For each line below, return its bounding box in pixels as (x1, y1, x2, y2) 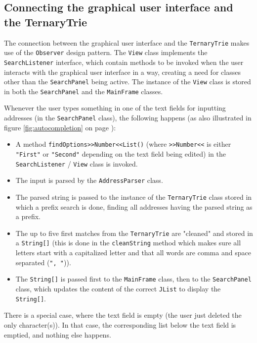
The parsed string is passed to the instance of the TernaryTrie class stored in (15, 191, 252, 202)
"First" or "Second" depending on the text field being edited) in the (15, 148, 226, 159)
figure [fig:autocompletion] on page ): (4, 122, 116, 132)
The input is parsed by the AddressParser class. (15, 175, 163, 185)
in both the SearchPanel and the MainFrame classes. (4, 86, 163, 96)
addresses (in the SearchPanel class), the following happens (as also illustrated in (4, 113, 252, 123)
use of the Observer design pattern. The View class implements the (4, 47, 208, 57)
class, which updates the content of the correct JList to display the (15, 284, 221, 293)
